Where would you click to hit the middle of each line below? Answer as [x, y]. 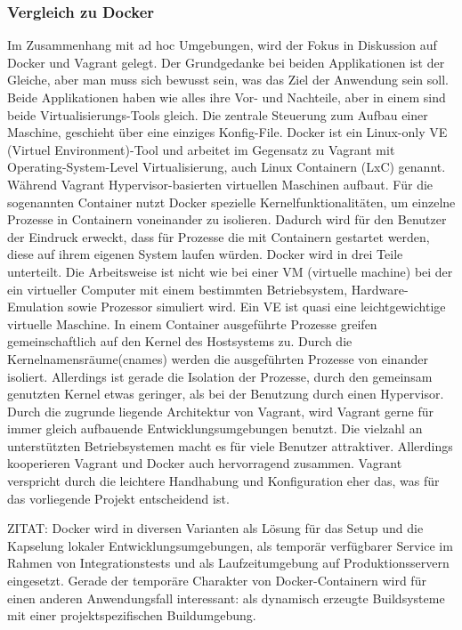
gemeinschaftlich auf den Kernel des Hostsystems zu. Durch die [180, 341]
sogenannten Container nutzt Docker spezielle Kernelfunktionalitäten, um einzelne [231, 202]
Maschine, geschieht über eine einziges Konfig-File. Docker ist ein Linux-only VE [227, 132]
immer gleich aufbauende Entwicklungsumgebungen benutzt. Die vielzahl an [215, 428]
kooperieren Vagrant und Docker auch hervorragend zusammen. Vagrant [205, 463]
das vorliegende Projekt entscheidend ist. [118, 498]
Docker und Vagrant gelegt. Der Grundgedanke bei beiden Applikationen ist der [226, 62]
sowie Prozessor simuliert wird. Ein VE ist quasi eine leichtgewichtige [257, 307]
